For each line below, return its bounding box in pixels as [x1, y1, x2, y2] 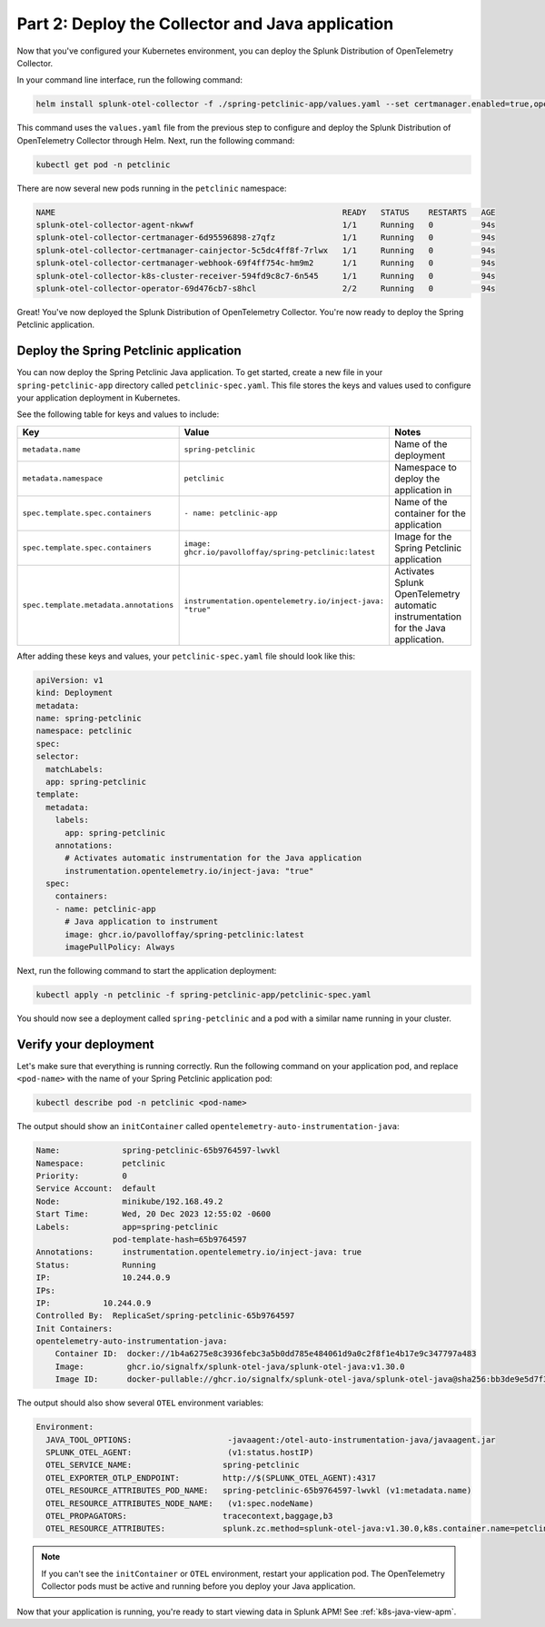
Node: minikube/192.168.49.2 [35, 1195, 223, 1206]
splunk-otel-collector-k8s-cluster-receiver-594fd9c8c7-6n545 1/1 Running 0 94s [35, 271, 496, 281]
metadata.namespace [22, 473, 104, 483]
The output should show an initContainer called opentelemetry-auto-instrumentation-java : [16, 1121, 400, 1132]
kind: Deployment [35, 688, 114, 699]
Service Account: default [35, 1184, 156, 1194]
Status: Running [35, 1259, 156, 1270]
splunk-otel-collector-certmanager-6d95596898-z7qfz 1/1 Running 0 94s [35, 233, 496, 243]
